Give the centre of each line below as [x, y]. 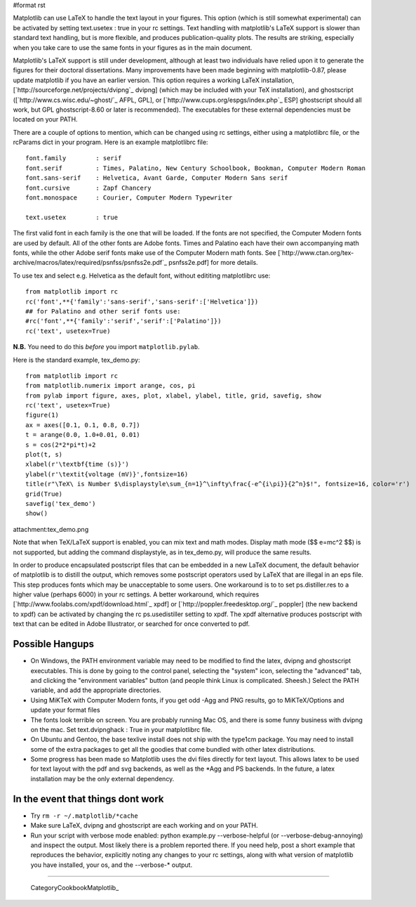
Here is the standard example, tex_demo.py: [76, 360]
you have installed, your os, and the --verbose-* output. [112, 865]
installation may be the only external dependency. [102, 778]
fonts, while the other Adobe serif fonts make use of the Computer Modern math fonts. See [145, 252]
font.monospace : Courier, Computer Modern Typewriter [129, 198]
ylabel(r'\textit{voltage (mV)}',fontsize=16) [107, 474]
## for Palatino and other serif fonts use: [103, 311]
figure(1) [42, 415]
